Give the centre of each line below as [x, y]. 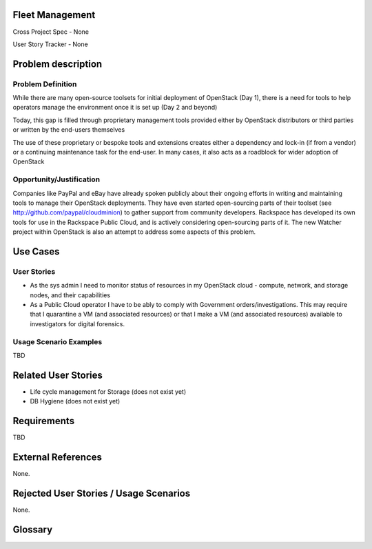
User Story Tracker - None [51, 44]
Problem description [58, 64]
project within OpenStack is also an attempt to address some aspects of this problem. [134, 232]
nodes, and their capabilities [70, 295]
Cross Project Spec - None [51, 32]
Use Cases [36, 251]
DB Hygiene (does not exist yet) [75, 401]
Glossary [33, 529]
